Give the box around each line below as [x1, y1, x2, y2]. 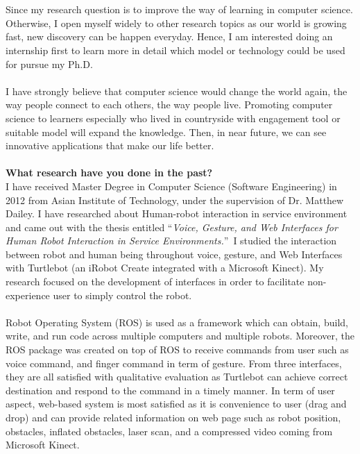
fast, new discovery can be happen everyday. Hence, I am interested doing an [6, 29, 333, 44]
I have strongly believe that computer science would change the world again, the [6, 83, 348, 98]
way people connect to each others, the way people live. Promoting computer [6, 97, 333, 112]
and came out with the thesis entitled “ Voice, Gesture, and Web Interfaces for [6, 219, 338, 234]
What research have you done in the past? [6, 165, 213, 180]
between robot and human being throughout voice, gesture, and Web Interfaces [6, 246, 343, 261]
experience [6, 287, 50, 302]
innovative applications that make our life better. [6, 138, 214, 153]
